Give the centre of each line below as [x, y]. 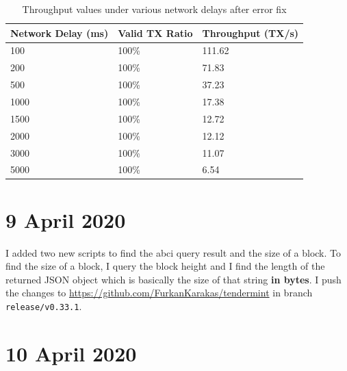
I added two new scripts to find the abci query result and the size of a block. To [173, 252]
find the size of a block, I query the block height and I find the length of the [165, 266]
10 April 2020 [71, 353]
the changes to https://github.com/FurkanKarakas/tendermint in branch [159, 293]
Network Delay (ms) [60, 33]
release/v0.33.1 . [44, 306]
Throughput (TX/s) [250, 33]
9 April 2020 [66, 219]
